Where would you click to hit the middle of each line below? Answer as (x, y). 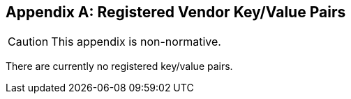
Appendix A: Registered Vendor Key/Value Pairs (176, 12)
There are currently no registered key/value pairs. (119, 66)
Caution (28, 42)
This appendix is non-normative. (136, 42)
